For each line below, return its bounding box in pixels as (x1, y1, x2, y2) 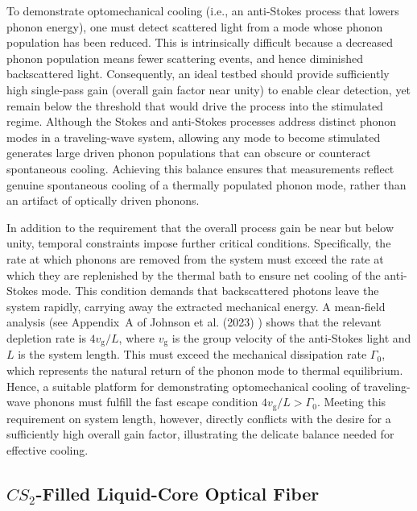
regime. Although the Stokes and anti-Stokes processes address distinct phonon (6, 113, 397, 130)
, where (118, 329, 155, 346)
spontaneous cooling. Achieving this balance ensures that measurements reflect (6, 160, 394, 177)
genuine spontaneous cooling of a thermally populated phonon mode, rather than (6, 176, 407, 193)
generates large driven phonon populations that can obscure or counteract (6, 144, 371, 161)
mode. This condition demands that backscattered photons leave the (41, 282, 379, 299)
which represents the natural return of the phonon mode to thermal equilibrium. (6, 361, 403, 378)
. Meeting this (316, 393, 386, 410)
